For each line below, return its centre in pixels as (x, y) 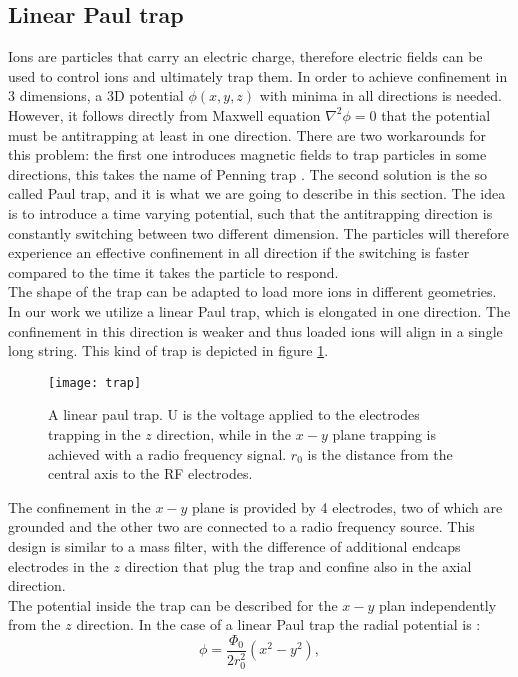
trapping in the (94, 433)
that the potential (436, 114)
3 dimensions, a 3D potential (96, 95)
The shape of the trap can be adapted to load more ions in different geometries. (252, 291)
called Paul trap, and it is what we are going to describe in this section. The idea (257, 193)
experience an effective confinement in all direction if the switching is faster (239, 252)
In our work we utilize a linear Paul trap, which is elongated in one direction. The (259, 310)
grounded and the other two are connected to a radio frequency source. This (241, 526)
